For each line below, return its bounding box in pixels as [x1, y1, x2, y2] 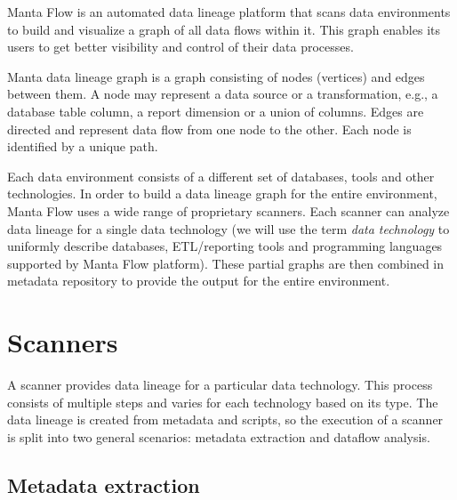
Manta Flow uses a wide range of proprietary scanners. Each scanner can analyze [7, 201, 450, 220]
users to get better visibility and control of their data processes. [7, 37, 354, 56]
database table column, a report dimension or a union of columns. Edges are [7, 101, 424, 120]
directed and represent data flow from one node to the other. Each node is [7, 119, 412, 138]
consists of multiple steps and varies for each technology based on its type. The [7, 392, 438, 411]
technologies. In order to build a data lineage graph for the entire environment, [7, 184, 437, 203]
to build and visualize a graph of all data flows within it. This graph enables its [7, 20, 441, 38]
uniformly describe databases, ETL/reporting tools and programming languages [7, 237, 443, 255]
